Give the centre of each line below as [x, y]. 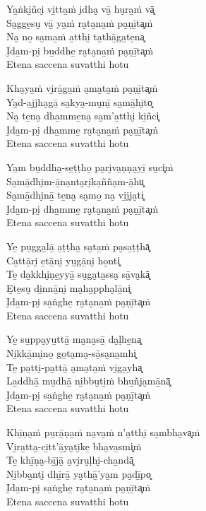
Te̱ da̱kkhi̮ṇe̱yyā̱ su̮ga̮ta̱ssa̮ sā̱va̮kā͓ [78, 274]
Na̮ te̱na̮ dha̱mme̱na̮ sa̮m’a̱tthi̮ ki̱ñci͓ [83, 116]
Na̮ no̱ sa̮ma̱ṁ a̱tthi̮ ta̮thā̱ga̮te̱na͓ [75, 36]
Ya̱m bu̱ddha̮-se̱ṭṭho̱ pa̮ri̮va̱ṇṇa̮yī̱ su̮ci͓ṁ [90, 166]
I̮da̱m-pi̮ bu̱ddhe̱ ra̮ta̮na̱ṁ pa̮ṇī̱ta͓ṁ [80, 50]
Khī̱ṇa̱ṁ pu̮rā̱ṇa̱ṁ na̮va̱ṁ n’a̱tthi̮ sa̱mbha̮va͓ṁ [103, 432]
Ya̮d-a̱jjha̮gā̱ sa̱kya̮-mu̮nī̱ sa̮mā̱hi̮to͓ [80, 101]
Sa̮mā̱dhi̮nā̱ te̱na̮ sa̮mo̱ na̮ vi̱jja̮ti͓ [75, 195]
